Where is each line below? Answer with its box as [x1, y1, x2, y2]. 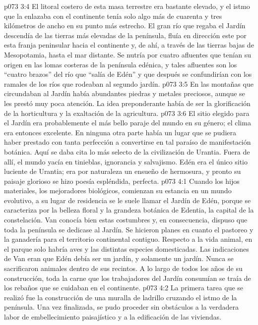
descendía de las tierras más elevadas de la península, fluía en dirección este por [4, 30, 247, 40]
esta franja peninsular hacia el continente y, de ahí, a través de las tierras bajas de [4, 40, 254, 50]
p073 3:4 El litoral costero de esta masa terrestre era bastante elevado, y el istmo [4, 1, 250, 11]
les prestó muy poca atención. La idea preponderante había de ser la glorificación [4, 98, 251, 108]
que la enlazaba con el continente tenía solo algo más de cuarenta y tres [4, 10, 222, 21]
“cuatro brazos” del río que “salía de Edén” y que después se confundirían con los [4, 69, 252, 79]
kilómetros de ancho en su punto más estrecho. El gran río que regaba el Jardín [4, 20, 246, 31]
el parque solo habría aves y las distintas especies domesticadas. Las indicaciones [4, 243, 249, 254]
